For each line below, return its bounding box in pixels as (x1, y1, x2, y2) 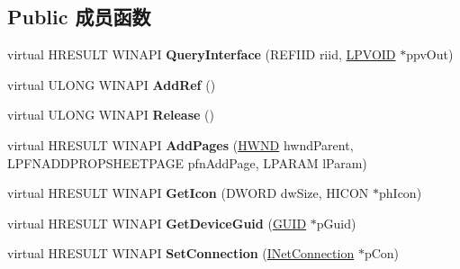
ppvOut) (406, 45, 454, 64)
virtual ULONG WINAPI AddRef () (7, 75, 216, 94)
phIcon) (379, 184, 422, 202)
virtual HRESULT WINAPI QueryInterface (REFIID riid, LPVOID (7, 45, 396, 64)
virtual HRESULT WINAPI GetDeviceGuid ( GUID (7, 213, 307, 232)
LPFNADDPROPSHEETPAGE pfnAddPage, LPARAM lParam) (7, 153, 367, 172)
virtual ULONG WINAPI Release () (7, 105, 214, 124)
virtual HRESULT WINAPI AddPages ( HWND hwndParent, (7, 135, 354, 154)
